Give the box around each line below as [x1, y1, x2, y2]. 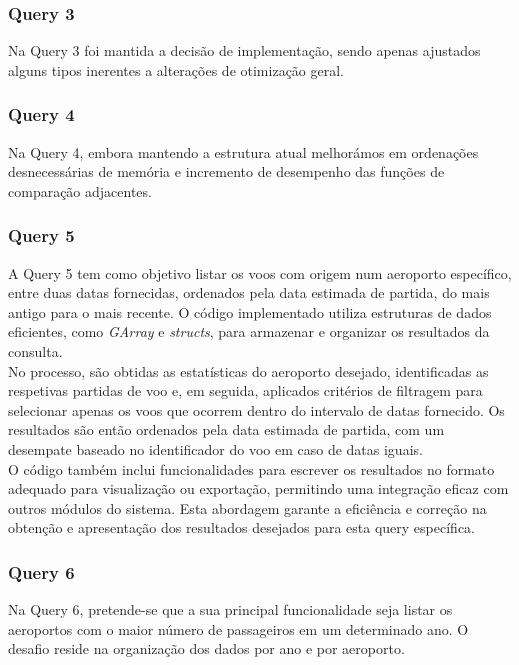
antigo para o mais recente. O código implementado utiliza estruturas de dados [8, 301, 492, 322]
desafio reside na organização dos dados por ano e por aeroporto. [8, 638, 405, 659]
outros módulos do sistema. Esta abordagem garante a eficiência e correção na [8, 497, 487, 518]
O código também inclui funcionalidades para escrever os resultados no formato [8, 458, 495, 479]
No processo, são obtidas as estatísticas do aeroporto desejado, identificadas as [8, 360, 489, 381]
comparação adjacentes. [8, 180, 152, 201]
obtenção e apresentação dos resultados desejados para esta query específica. [8, 517, 475, 538]
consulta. [8, 341, 63, 361]
